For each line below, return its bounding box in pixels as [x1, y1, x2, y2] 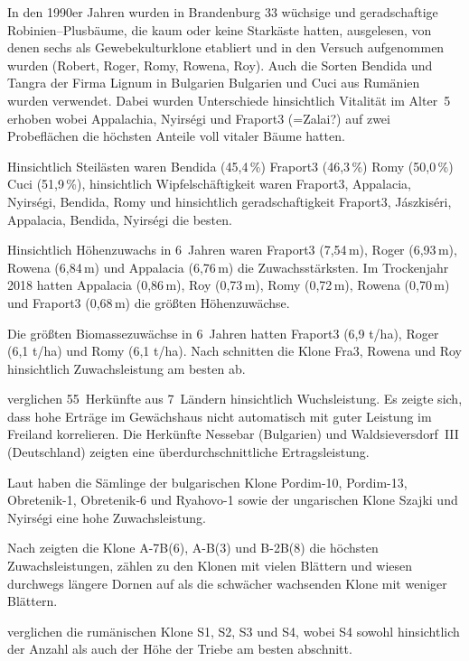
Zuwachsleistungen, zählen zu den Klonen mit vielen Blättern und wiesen [7, 556, 413, 575]
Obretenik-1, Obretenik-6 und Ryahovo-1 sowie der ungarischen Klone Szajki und [7, 490, 458, 509]
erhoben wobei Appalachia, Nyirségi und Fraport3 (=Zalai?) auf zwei [7, 108, 390, 127]
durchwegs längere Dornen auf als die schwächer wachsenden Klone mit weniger [7, 573, 447, 592]
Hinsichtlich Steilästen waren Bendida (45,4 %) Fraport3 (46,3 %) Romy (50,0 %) [7, 156, 454, 175]
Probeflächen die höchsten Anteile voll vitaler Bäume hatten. [7, 126, 345, 145]
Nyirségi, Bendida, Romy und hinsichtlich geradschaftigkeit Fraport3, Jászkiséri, [7, 191, 452, 210]
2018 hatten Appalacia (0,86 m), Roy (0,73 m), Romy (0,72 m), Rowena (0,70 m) [7, 275, 450, 294]
